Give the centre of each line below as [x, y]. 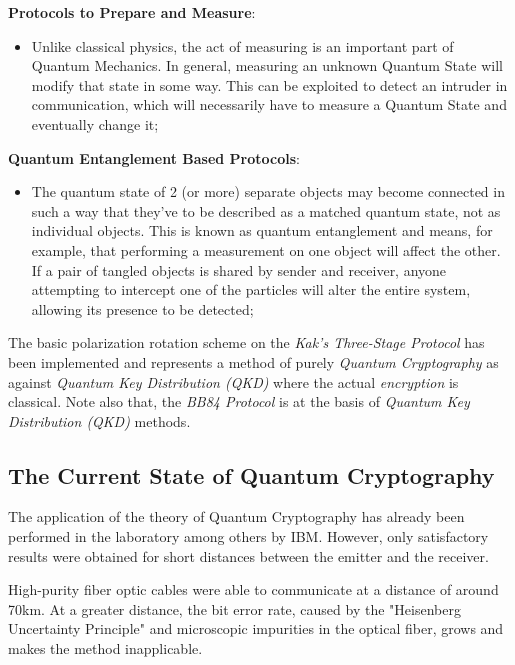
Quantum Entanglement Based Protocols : [154, 157]
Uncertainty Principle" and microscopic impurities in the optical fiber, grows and [256, 628]
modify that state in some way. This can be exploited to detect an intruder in [269, 84]
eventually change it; [95, 123]
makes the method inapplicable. [105, 648]
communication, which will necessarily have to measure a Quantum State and [269, 104]
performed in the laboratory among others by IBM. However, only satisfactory [248, 536]
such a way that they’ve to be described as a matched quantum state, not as [266, 210]
